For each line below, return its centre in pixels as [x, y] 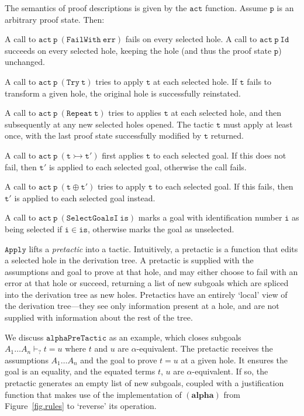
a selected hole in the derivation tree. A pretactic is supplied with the [129, 260]
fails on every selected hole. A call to [191, 39]
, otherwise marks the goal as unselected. [161, 228]
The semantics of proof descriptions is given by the [96, 8]
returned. [227, 135]
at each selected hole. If [195, 81]
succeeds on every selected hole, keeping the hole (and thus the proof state [138, 50]
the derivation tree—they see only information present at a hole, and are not [142, 306]
